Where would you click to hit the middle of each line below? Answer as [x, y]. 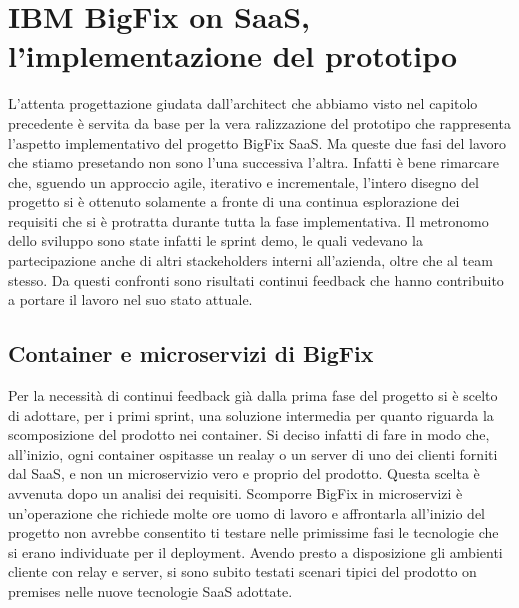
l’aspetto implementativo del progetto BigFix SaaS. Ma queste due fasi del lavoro [257, 142]
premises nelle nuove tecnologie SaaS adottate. [150, 590]
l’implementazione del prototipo [233, 55]
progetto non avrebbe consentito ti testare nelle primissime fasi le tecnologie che [253, 532]
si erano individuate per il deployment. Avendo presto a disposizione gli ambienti [255, 551]
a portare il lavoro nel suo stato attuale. [130, 299]
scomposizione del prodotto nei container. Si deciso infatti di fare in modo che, [249, 434]
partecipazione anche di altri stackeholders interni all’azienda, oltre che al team [250, 260]
